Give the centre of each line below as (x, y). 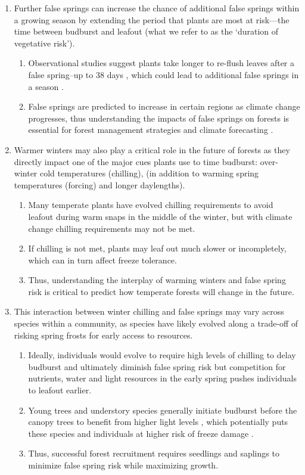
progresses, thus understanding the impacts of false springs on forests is (159, 118)
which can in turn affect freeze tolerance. (102, 260)
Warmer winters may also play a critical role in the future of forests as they (152, 149)
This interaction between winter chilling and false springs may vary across (149, 311)
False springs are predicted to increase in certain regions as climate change (164, 106)
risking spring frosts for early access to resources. (103, 335)
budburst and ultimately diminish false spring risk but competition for (157, 366)
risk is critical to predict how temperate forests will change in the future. (161, 291)
